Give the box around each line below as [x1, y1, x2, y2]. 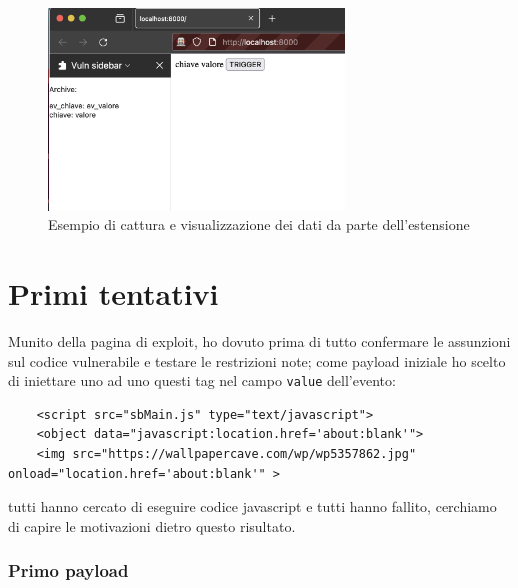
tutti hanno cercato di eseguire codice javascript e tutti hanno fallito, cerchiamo [8, 496, 497, 517]
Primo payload [8, 558, 129, 583]
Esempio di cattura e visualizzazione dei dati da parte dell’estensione [48, 214, 470, 235]
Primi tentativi [8, 272, 219, 313]
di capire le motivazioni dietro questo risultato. [8, 515, 296, 536]
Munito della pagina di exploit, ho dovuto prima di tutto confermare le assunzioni [8, 330, 511, 351]
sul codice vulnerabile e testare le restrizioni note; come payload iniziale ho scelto [8, 350, 506, 371]
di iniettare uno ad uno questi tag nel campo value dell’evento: [8, 370, 396, 391]
